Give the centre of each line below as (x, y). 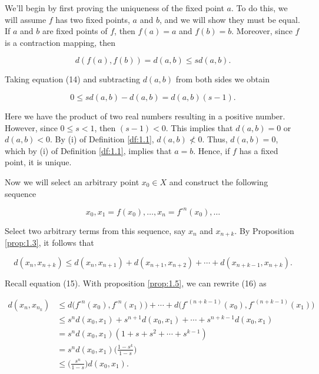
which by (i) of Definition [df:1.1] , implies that (88, 150)
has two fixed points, (93, 19)
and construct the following (219, 181)
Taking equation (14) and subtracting (72, 79)
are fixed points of (75, 31)
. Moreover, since (262, 31)
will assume (26, 19)
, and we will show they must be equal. (230, 19)
